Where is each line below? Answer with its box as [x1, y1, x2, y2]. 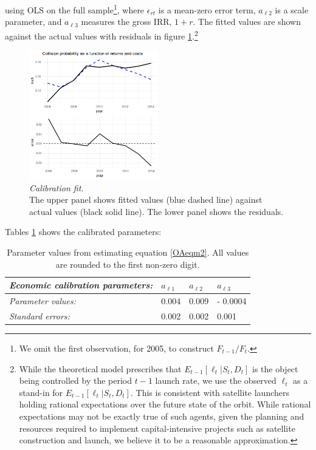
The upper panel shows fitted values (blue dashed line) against [29, 193, 263, 206]
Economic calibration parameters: [9, 279, 153, 291]
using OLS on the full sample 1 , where [5, 2, 145, 16]
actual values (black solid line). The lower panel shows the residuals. [29, 205, 284, 217]
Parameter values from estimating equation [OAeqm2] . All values [7, 246, 249, 259]
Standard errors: [9, 309, 70, 322]
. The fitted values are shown [193, 15, 301, 28]
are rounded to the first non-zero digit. [55, 257, 200, 270]
